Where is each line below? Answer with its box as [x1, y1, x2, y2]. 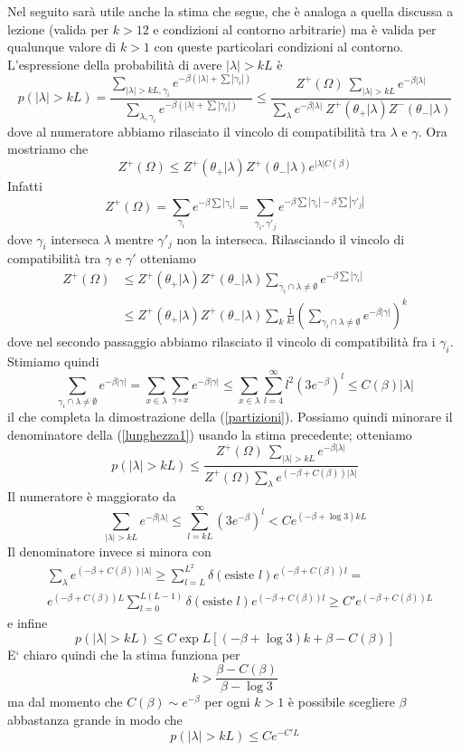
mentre [115, 229, 154, 248]
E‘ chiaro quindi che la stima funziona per [7, 644, 240, 663]
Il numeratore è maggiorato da [7, 487, 176, 506]
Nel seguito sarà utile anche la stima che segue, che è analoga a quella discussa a [7, 2, 454, 20]
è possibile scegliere [287, 692, 395, 711]
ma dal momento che [7, 692, 123, 711]
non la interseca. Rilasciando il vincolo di [176, 229, 405, 248]
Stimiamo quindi [7, 351, 99, 370]
